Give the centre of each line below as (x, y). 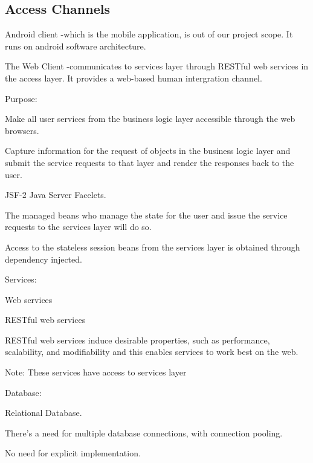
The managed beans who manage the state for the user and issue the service (146, 215)
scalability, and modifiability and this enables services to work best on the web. (152, 352)
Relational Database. (44, 413)
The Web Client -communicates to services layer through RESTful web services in (157, 66)
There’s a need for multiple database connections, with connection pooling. (144, 433)
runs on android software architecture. (76, 46)
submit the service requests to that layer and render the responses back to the (150, 162)
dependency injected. (44, 259)
